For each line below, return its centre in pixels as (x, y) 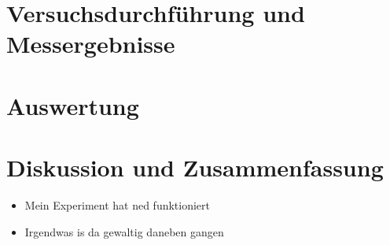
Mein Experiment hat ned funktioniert (118, 205)
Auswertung (73, 105)
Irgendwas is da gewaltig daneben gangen (124, 231)
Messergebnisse (91, 44)
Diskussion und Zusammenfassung (195, 167)
